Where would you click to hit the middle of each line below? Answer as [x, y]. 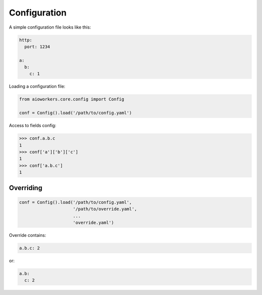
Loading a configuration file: [37, 86]
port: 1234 [37, 47]
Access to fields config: [33, 126]
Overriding [26, 188]
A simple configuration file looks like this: [50, 27]
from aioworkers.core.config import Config [72, 99]
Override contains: [27, 235]
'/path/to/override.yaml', [105, 209]
